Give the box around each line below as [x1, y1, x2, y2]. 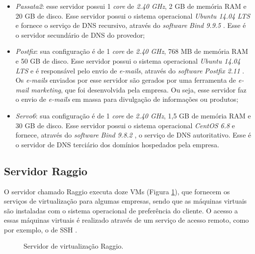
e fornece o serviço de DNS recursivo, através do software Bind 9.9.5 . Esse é [15, 20, 246, 30]
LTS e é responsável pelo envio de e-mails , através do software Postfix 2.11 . [15, 65, 244, 75]
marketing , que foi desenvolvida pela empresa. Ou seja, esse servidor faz [31, 84, 247, 94]
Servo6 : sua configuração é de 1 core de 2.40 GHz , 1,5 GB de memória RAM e [15, 110, 251, 120]
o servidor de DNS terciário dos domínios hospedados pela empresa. [15, 139, 219, 149]
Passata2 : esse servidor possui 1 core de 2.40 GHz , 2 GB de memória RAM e [15, 1, 247, 11]
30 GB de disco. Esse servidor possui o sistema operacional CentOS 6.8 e [15, 120, 235, 130]
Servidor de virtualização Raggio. [24, 241, 124, 251]
